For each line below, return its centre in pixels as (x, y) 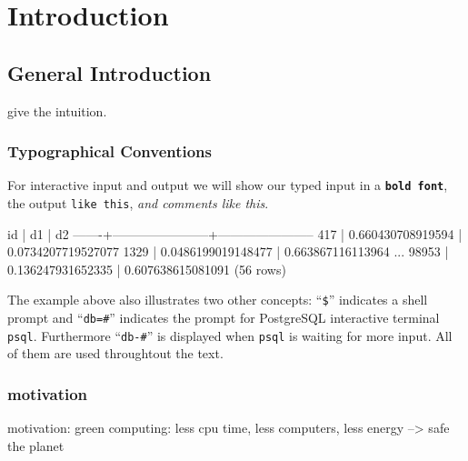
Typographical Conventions (110, 151)
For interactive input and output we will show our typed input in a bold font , (228, 185)
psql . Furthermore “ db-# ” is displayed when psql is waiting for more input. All (230, 335)
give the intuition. (57, 110)
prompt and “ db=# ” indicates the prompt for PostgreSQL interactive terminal (224, 318)
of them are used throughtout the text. (115, 353)
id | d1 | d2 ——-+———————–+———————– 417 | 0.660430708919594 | (235, 233)
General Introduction (110, 72)
